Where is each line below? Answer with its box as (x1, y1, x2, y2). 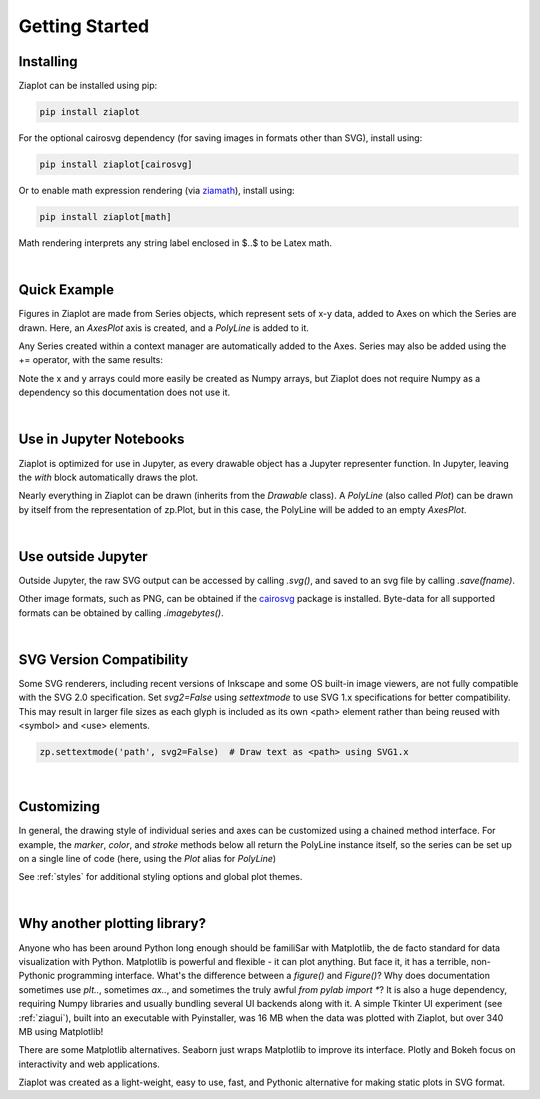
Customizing (18, 798, 100, 815)
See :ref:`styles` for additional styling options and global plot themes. (18, 871, 303, 883)
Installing (18, 53, 79, 70)
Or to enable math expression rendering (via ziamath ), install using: (18, 185, 295, 196)
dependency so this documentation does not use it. (18, 386, 231, 399)
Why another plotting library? (18, 915, 207, 932)
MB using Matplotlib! (18, 1025, 104, 1037)
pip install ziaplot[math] (39, 211, 172, 222)
